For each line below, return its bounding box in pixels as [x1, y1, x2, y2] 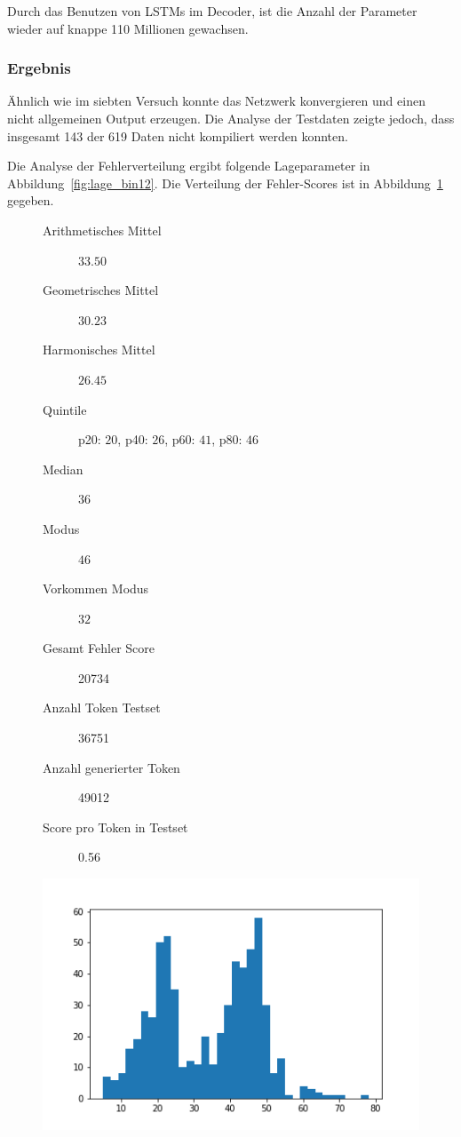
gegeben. [7, 191, 54, 210]
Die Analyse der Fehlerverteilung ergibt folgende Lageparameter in [7, 156, 370, 175]
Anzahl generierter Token [43, 758, 180, 776]
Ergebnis [7, 57, 71, 79]
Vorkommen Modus [43, 579, 149, 598]
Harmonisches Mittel [43, 340, 155, 359]
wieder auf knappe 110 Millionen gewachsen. [7, 19, 249, 37]
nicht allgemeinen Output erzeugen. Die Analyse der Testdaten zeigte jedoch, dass [7, 109, 455, 127]
